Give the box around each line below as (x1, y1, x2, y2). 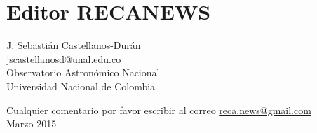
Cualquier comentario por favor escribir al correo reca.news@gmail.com (6, 102, 311, 117)
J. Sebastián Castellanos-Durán (6, 38, 141, 52)
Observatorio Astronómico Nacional (6, 65, 160, 80)
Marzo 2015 (6, 116, 57, 131)
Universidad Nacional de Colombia (6, 78, 156, 93)
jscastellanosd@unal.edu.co (6, 51, 121, 66)
